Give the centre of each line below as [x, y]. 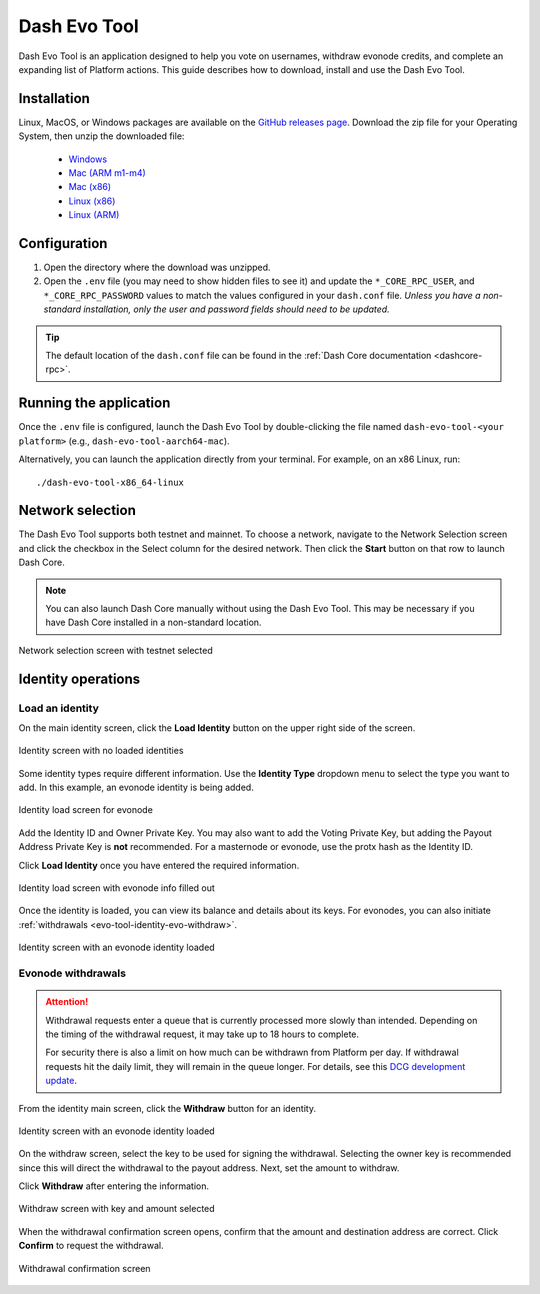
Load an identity [58, 708]
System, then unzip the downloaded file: [101, 136]
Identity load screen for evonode [86, 810]
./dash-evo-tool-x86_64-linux [110, 482]
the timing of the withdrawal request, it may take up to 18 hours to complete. [202, 1034]
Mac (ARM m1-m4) [107, 173]
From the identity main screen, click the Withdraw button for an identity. [167, 1108]
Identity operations [79, 678]
